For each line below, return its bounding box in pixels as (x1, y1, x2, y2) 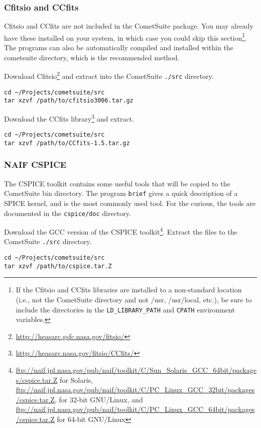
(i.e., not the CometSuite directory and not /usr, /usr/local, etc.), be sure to (16, 294, 252, 304)
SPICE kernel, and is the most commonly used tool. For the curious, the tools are (4, 197, 256, 208)
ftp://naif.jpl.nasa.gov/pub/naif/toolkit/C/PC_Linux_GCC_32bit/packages (16, 384, 255, 395)
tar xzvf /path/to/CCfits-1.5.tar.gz (4, 139, 130, 147)
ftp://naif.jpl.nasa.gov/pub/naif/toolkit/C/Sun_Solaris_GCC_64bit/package (16, 365, 256, 375)
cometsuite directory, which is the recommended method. (4, 52, 180, 62)
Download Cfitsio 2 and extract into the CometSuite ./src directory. (4, 69, 214, 81)
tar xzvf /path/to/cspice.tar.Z (4, 262, 112, 270)
